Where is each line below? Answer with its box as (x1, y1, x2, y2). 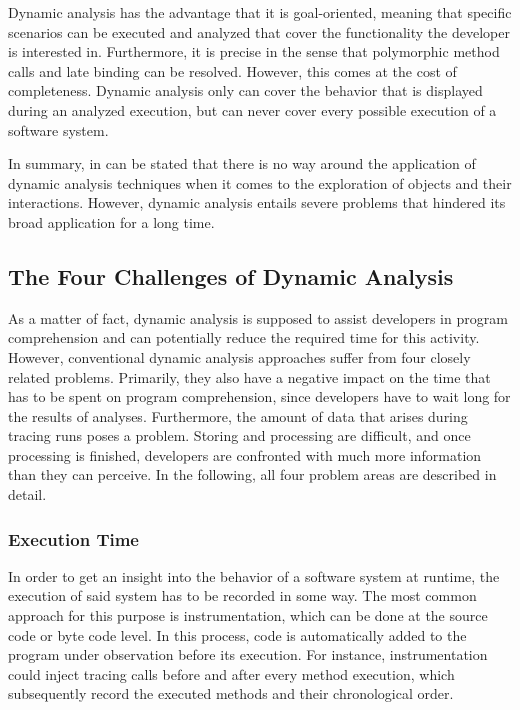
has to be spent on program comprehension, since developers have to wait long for (8, 386, 511, 407)
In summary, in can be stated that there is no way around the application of (8, 153, 476, 174)
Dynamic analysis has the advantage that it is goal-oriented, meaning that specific (8, 2, 512, 22)
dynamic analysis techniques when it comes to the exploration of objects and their (8, 172, 512, 193)
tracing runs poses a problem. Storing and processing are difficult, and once (8, 425, 471, 446)
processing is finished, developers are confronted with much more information (8, 444, 482, 465)
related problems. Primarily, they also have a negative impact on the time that (8, 366, 491, 387)
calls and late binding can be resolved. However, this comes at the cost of (8, 60, 457, 81)
